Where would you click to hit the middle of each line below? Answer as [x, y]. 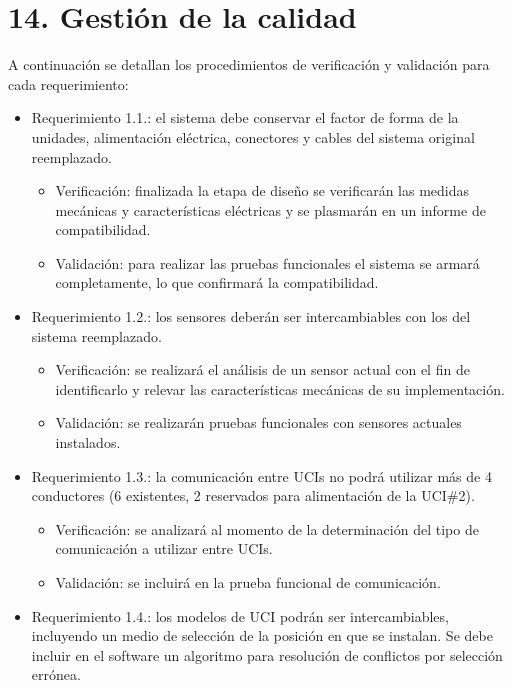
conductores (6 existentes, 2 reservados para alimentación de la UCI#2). [253, 495]
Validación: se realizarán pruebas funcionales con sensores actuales [258, 422]
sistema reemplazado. [96, 335]
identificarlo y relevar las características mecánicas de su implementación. [280, 388]
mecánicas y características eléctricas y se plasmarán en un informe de [270, 209]
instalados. [88, 442]
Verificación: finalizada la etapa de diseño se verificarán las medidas [262, 190]
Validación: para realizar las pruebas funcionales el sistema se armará [267, 262]
